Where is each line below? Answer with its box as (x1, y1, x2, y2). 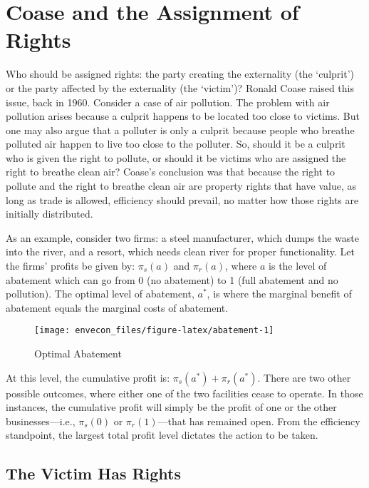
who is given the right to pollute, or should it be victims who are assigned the (6, 150, 346, 165)
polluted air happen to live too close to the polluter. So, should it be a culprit (6, 136, 345, 151)
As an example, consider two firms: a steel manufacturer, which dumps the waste (6, 230, 360, 245)
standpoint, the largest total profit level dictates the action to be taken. (6, 427, 318, 442)
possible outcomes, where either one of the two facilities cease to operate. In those (6, 385, 363, 400)
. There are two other (257, 370, 351, 385)
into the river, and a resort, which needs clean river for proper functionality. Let (6, 244, 355, 259)
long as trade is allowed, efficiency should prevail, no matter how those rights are (6, 192, 359, 207)
